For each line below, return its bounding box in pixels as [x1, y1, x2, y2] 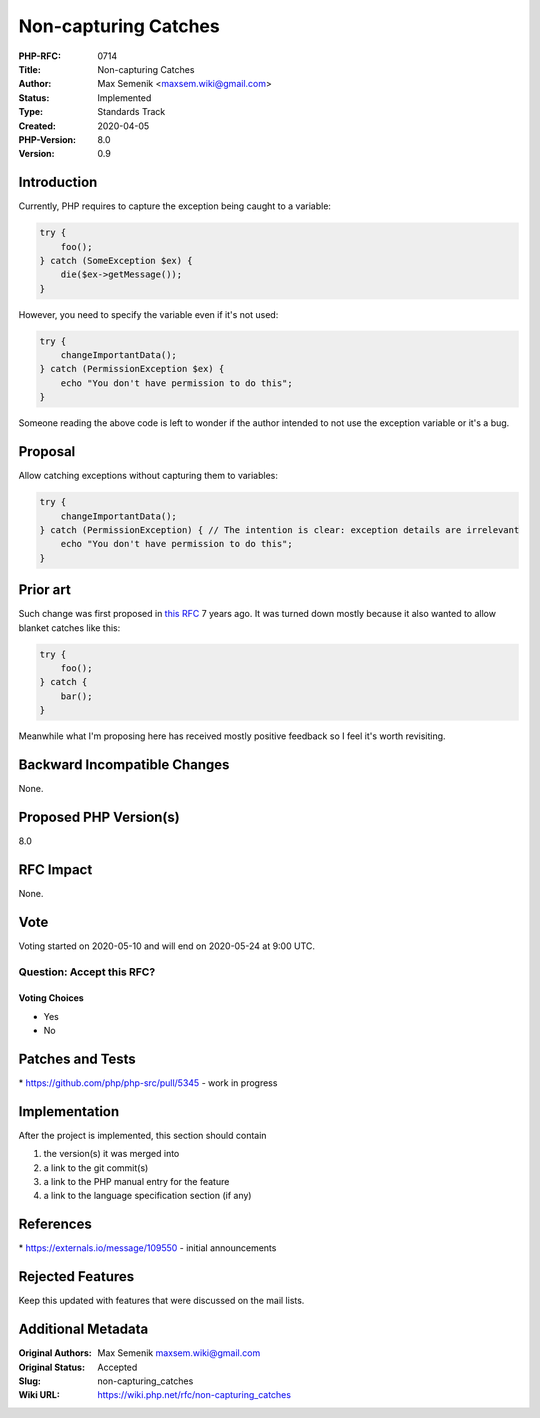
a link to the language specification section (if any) [43, 1190, 252, 1202]
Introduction [18, 174, 98, 191]
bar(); [60, 690, 93, 702]
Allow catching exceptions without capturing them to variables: [18, 470, 279, 482]
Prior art [18, 581, 72, 599]
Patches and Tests [18, 1050, 137, 1067]
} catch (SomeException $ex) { [39, 255, 194, 266]
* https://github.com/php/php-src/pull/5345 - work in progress [18, 1077, 278, 1089]
